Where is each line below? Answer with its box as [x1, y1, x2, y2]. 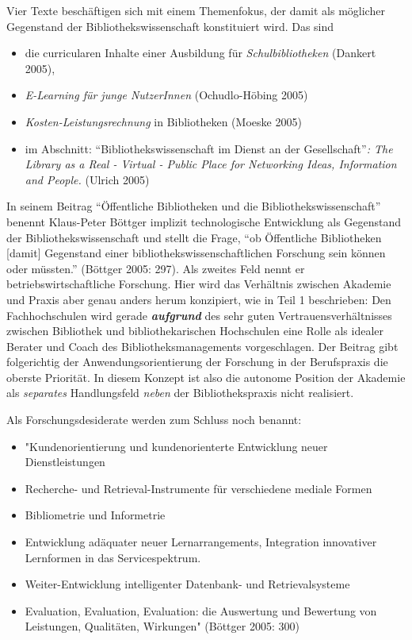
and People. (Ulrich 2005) [25, 171, 150, 187]
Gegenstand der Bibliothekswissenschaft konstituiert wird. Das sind [6, 17, 334, 34]
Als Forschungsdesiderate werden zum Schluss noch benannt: [6, 411, 302, 428]
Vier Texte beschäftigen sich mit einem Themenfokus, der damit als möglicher [6, 2, 385, 18]
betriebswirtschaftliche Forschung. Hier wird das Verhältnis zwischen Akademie [6, 276, 391, 292]
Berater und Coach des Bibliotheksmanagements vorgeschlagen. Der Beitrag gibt [6, 337, 399, 354]
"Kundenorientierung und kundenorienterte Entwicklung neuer [25, 438, 328, 454]
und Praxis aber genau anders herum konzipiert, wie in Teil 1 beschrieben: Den [6, 291, 391, 307]
